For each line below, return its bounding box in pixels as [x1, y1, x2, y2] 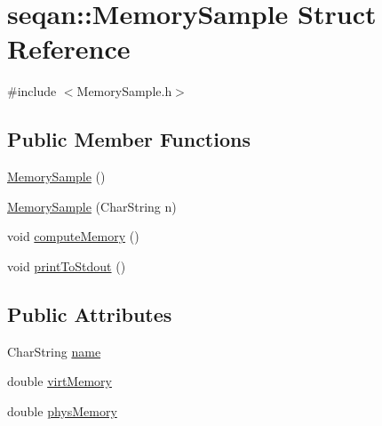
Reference [7, 30, 131, 67]
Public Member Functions [7, 125, 251, 153]
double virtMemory [7, 372, 112, 390]
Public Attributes [7, 300, 172, 327]
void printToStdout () [7, 256, 126, 275]
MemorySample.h [76, 82, 172, 100]
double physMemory [7, 401, 117, 420]
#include [7, 82, 57, 100]
